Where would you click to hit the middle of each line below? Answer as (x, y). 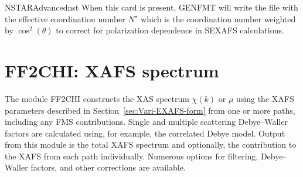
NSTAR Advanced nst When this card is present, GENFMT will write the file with (151, 7)
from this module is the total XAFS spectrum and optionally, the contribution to (151, 144)
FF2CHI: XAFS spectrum (112, 70)
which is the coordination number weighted (218, 18)
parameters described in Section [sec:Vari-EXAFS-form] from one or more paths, (150, 110)
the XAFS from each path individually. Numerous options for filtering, (132, 156)
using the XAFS (265, 98)
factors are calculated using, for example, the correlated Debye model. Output (145, 133)
